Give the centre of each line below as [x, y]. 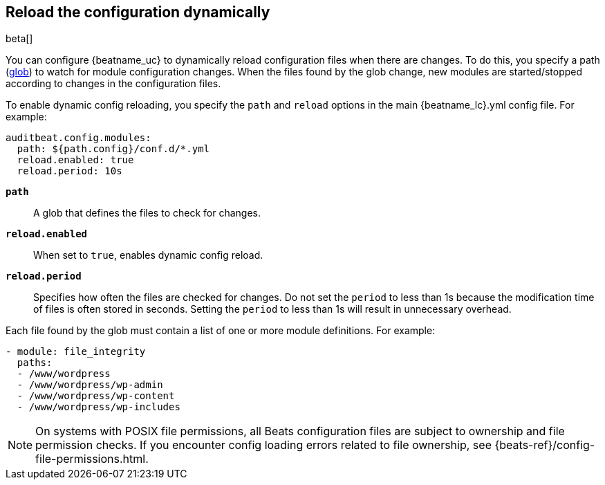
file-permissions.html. [92, 459]
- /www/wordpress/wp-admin [90, 385]
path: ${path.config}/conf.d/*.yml [113, 149]
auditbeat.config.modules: [78, 138]
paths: [35, 363]
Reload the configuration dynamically [138, 12]
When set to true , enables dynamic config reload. [148, 255]
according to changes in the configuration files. [113, 84]
